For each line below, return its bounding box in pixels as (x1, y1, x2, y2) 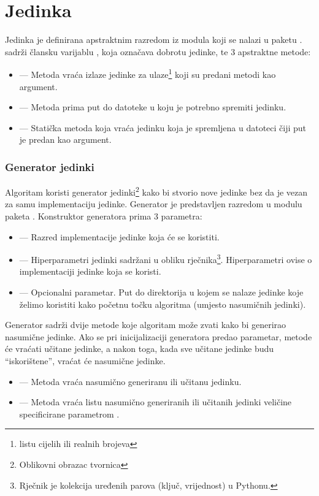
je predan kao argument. (19, 133, 112, 146)
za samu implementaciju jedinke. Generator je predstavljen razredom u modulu (5, 197, 302, 210)
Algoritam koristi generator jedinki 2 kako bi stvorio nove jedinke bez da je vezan (5, 184, 308, 198)
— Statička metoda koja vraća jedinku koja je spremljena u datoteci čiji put (19, 121, 307, 134)
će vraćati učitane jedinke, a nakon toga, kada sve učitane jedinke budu (5, 342, 274, 355)
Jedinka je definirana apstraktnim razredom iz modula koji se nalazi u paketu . (5, 33, 302, 46)
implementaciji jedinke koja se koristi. (19, 265, 161, 278)
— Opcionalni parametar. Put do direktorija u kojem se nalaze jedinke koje (19, 286, 304, 299)
